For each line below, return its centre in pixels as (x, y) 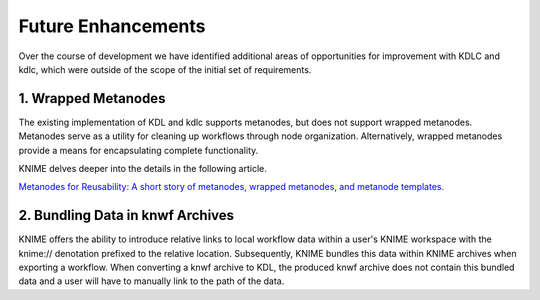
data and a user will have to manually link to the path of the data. (151, 281)
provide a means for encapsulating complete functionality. (138, 150)
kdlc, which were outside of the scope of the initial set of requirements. (165, 69)
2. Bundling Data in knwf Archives (126, 215)
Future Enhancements (112, 26)
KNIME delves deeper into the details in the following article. (142, 169)
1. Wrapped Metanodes (92, 98)
